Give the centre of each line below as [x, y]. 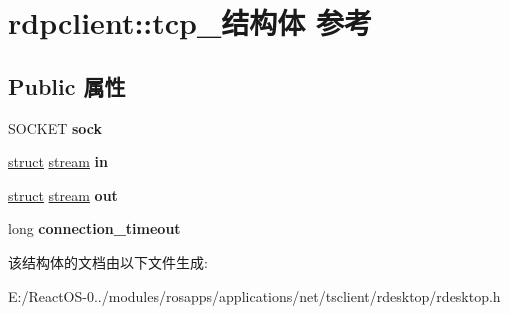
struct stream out [63, 194]
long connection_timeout [94, 228]
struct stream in [58, 161]
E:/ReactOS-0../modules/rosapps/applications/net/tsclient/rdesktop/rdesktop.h [254, 295]
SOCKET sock [55, 127]
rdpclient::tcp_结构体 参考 [190, 22]
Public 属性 [67, 85]
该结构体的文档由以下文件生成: [108, 261]
